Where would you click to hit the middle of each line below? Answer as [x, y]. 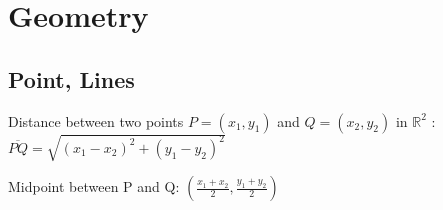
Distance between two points [96, 120]
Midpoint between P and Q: [94, 186]
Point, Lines [71, 78]
